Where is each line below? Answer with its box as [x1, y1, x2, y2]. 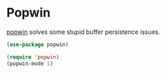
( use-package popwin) [6, 41, 69, 48]
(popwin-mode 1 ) [6, 60, 53, 67]
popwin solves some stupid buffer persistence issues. [6, 28, 161, 36]
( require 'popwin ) [6, 53, 60, 60]
